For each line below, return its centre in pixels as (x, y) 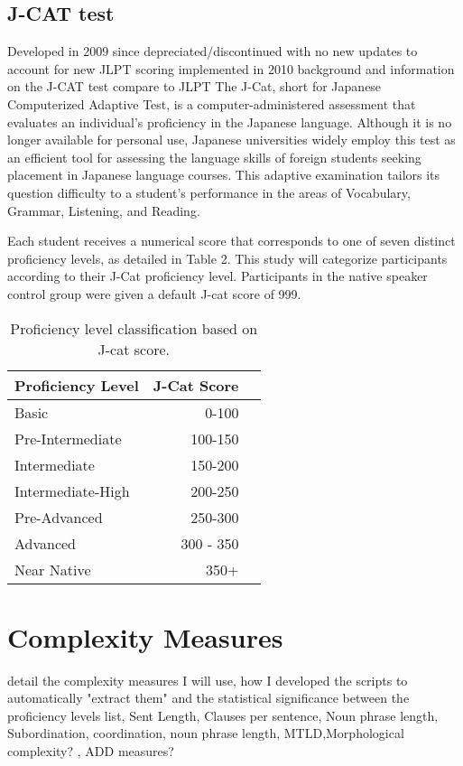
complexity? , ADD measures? (91, 751)
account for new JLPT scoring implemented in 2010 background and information (231, 68)
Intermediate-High (72, 490)
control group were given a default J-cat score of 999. (154, 293)
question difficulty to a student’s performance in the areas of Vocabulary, (209, 192)
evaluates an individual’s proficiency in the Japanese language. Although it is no (230, 121)
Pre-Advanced (59, 517)
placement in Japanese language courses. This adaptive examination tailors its (224, 175)
